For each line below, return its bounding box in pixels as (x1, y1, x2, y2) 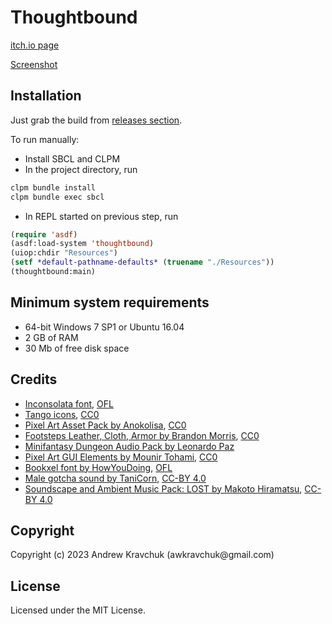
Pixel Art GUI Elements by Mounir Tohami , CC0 (24, 451, 218, 463)
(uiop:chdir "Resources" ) (10, 248, 118, 258)
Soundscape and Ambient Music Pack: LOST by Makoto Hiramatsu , (24, 482, 303, 495)
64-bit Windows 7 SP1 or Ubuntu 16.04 (24, 321, 185, 333)
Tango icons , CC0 (24, 408, 100, 420)
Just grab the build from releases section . (10, 114, 183, 126)
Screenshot (10, 58, 58, 70)
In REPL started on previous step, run (24, 210, 179, 222)
